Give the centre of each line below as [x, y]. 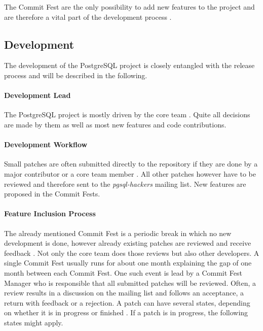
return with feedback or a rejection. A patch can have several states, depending [127, 302]
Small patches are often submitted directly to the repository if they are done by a [131, 164]
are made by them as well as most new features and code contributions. [115, 124]
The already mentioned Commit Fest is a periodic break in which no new [118, 233]
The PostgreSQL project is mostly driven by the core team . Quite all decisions [127, 114]
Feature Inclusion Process [50, 213]
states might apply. [34, 322]
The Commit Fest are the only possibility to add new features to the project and [129, 7]
